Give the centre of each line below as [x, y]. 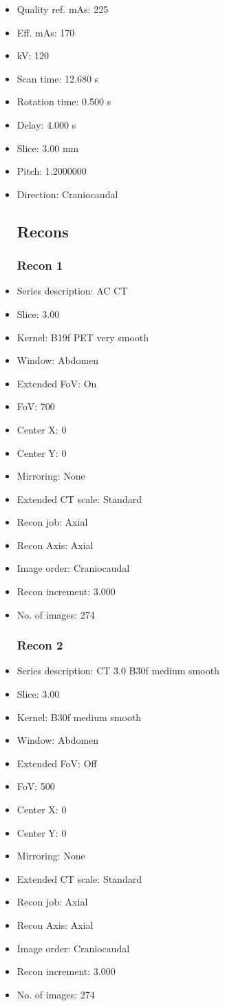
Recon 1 [40, 265]
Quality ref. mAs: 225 [63, 9]
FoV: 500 [36, 786]
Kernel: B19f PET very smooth [83, 337]
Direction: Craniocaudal [67, 194]
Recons [43, 231]
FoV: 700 [36, 406]
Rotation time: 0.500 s [64, 101]
